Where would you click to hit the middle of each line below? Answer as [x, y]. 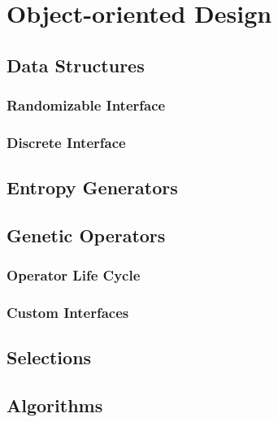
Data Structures [76, 65]
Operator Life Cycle [74, 275]
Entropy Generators [92, 187]
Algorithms [55, 405]
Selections [49, 357]
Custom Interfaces [68, 313]
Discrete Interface [66, 142]
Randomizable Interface [86, 105]
